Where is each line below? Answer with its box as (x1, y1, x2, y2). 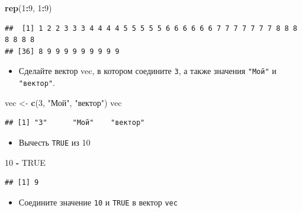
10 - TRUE (5, 156, 46, 168)
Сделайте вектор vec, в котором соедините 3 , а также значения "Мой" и (18, 65, 277, 77)
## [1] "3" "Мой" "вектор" (5, 118, 145, 127)
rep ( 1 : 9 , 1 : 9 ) (5, 2, 52, 14)
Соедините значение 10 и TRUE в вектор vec (18, 195, 178, 208)
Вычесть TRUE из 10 (18, 136, 91, 148)
